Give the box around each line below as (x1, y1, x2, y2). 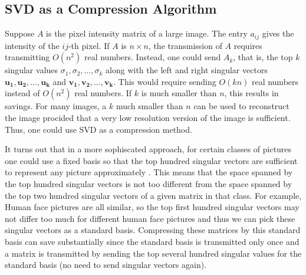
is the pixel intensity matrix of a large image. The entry (46, 27, 248, 40)
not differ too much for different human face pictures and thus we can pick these (5, 212, 295, 224)
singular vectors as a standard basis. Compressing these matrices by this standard (5, 224, 301, 236)
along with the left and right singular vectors (106, 64, 268, 76)
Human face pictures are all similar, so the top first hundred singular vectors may (5, 201, 300, 213)
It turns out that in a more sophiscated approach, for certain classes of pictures (5, 143, 292, 155)
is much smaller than (141, 87, 217, 99)
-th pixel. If (68, 39, 110, 51)
